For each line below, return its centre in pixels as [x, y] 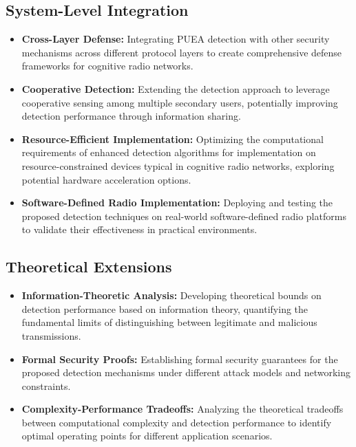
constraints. [46, 385]
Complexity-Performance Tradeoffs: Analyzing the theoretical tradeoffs [182, 409]
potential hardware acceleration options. [106, 179]
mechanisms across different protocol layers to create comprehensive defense [182, 52]
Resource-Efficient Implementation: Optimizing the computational [172, 139]
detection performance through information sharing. [131, 116]
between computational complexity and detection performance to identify [177, 422]
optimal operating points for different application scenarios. [147, 436]
